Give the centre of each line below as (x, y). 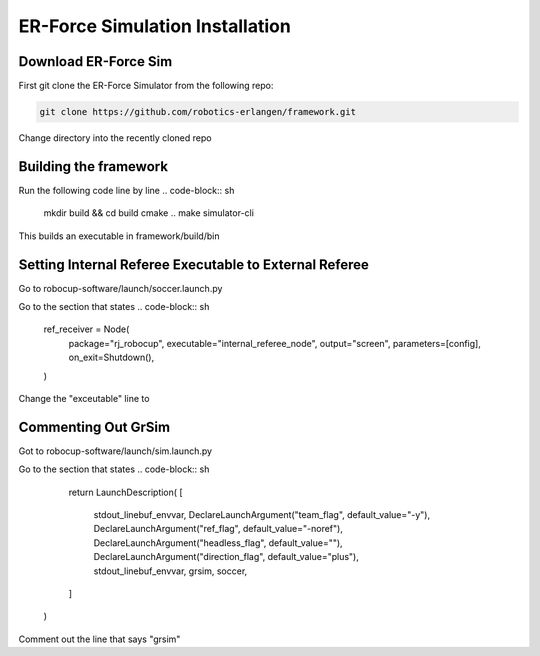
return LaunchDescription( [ (126, 492)
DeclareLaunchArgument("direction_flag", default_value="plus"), (226, 557)
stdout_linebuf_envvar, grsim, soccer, (170, 571)
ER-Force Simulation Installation (155, 26)
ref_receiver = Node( (86, 329)
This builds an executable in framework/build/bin (119, 236)
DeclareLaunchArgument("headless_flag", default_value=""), (218, 542)
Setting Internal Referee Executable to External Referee (194, 264)
